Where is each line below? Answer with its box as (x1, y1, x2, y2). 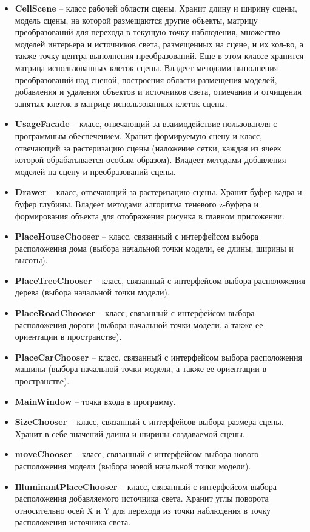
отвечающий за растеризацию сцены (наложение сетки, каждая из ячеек (15, 141, 281, 154)
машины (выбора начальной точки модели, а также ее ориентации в (15, 362, 267, 375)
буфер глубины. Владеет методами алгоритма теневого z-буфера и (15, 197, 259, 210)
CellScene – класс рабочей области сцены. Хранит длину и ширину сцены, (15, 2, 297, 14)
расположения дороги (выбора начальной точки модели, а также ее (15, 318, 263, 331)
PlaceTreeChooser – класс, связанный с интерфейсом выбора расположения (15, 274, 306, 286)
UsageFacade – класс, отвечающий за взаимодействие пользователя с (15, 117, 277, 130)
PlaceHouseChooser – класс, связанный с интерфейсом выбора (15, 230, 258, 243)
